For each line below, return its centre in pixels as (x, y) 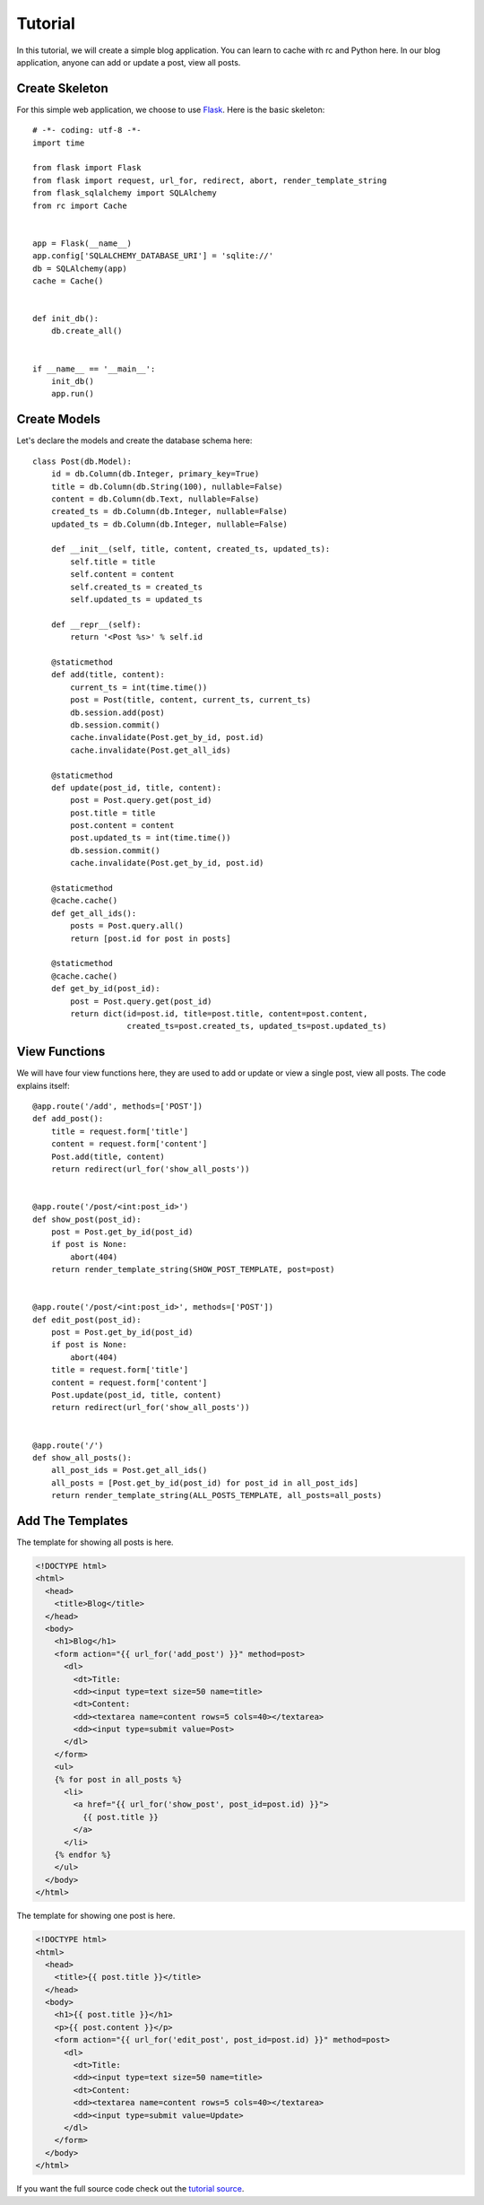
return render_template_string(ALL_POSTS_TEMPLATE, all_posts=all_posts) (216, 1495)
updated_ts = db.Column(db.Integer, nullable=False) (169, 524)
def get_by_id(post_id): (105, 989)
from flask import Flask (87, 168)
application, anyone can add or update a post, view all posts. (129, 62)
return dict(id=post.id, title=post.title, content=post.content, (219, 1013)
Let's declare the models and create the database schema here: (134, 440)
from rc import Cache (80, 205)
